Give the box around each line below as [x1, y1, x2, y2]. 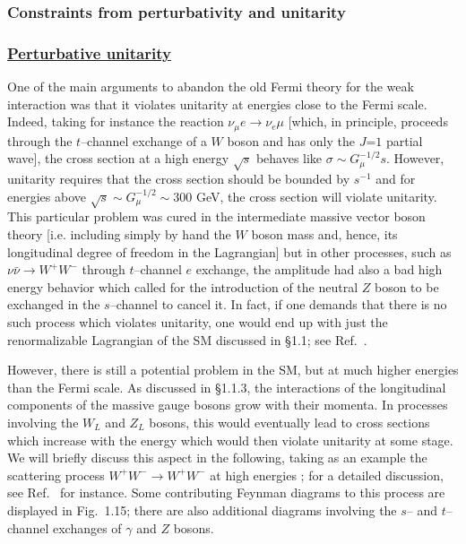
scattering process [7, 465, 105, 484]
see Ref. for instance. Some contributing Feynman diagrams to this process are [7, 483, 445, 502]
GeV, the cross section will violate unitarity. [195, 186, 437, 205]
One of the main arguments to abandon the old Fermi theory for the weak [7, 77, 414, 96]
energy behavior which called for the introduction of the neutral [7, 277, 358, 296]
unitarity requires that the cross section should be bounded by [7, 169, 350, 188]
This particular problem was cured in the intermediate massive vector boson [7, 207, 426, 226]
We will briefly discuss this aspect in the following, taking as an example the [7, 448, 427, 467]
